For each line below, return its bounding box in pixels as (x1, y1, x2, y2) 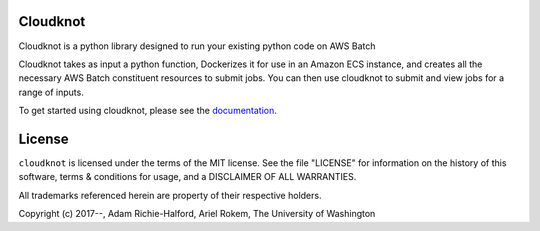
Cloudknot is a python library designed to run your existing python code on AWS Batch (18, 40, 376, 52)
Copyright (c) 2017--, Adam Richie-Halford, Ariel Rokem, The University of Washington (18, 208, 376, 220)
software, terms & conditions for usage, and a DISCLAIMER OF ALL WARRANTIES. (18, 171, 357, 183)
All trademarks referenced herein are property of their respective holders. (18, 189, 322, 201)
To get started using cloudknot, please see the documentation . (18, 105, 277, 117)
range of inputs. (18, 86, 84, 98)
